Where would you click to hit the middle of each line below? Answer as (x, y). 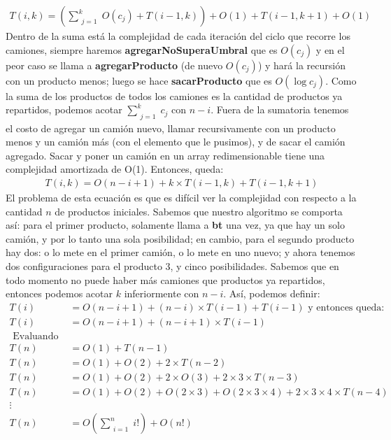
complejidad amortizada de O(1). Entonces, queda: (115, 169)
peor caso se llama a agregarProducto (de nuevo (114, 65)
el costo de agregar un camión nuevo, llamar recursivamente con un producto (171, 128)
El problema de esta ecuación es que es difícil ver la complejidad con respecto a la (181, 198)
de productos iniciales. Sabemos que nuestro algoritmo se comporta (199, 211)
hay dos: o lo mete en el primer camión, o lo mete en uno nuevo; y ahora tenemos (180, 252)
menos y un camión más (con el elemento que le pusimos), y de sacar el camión (176, 142)
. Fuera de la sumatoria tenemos (280, 109)
